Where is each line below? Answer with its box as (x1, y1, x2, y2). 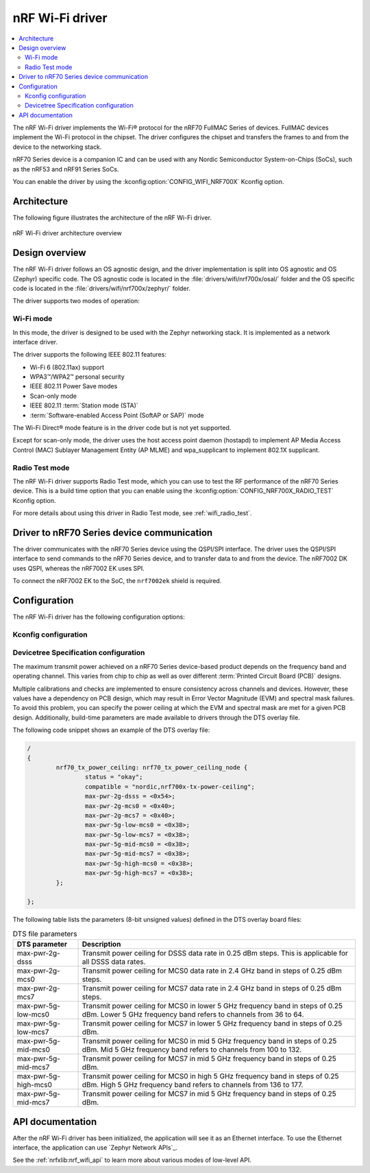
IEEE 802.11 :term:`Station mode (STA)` (29, 401, 138, 410)
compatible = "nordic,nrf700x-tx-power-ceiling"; (84, 783, 255, 790)
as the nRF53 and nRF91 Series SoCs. (12, 165, 119, 173)
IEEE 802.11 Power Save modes (29, 382, 118, 390)
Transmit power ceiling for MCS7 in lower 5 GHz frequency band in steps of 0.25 (82, 1019, 343, 1028)
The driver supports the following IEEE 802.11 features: (12, 351, 167, 359)
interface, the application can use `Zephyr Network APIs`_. (12, 1144, 178, 1152)
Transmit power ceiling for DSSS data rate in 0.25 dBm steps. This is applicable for (82, 949, 349, 958)
